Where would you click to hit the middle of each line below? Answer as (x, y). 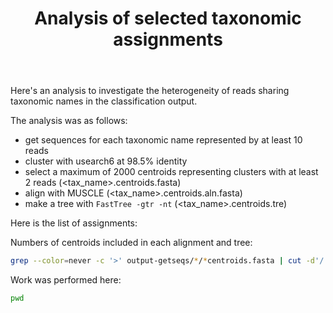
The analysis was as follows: (69, 121)
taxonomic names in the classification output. (104, 101)
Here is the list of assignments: (74, 223)
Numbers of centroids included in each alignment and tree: (131, 243)
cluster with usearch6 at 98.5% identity (106, 161)
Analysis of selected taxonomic (168, 18)
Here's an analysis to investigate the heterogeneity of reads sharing (150, 91)
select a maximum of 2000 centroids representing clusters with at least (171, 172)
